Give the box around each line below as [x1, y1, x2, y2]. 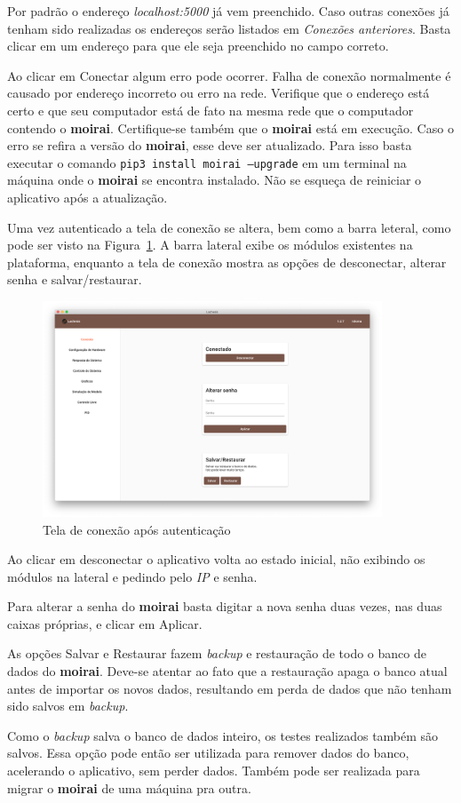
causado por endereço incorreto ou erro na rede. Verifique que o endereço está [7, 83, 430, 102]
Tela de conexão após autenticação [43, 520, 231, 538]
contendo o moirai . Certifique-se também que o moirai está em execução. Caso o [7, 118, 454, 137]
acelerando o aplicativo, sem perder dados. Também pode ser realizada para [7, 761, 420, 780]
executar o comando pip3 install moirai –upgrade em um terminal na [7, 153, 407, 171]
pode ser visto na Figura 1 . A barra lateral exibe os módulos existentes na [7, 235, 413, 254]
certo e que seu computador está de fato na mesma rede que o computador [7, 100, 414, 119]
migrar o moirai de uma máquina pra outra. [7, 778, 251, 797]
